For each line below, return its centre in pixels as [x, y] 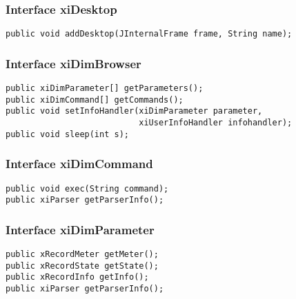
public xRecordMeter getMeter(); [82, 255]
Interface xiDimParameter [80, 229]
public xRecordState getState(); [82, 266]
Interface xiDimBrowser [73, 63]
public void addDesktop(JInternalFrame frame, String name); [149, 34]
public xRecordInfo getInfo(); [77, 277]
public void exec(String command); [87, 188]
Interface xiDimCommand [79, 164]
